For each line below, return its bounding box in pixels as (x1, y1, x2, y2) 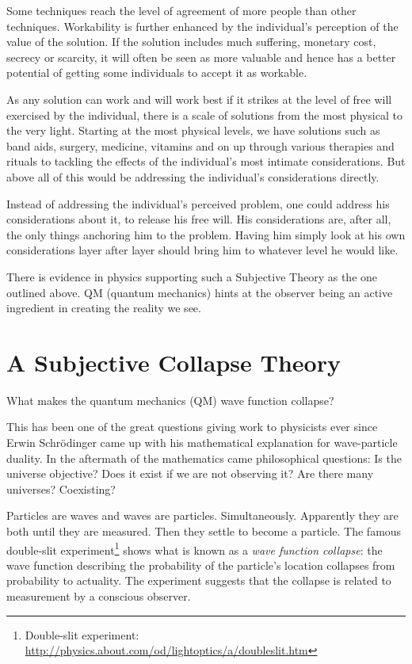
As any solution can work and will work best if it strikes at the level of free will (6, 90, 392, 107)
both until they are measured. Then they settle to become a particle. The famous (6, 522, 402, 539)
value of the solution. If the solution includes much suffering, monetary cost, (6, 33, 376, 50)
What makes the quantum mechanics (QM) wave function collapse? (6, 391, 334, 408)
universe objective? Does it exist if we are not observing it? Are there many (6, 465, 374, 482)
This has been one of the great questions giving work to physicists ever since (6, 418, 378, 435)
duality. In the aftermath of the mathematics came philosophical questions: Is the (6, 449, 402, 466)
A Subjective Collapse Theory (6, 345, 341, 378)
